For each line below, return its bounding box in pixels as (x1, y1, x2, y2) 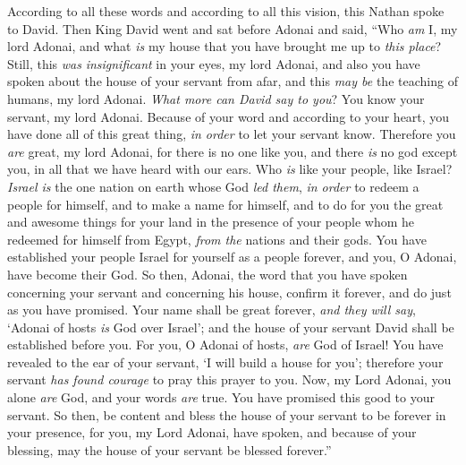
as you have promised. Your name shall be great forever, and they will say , (7, 300, 416, 319)
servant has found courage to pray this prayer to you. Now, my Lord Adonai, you (7, 370, 452, 389)
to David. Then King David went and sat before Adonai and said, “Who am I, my (7, 19, 458, 38)
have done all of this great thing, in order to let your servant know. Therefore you (7, 125, 456, 143)
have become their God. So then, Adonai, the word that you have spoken (7, 264, 408, 283)
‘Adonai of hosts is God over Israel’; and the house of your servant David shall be (7, 317, 454, 336)
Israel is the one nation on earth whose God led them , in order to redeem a (7, 177, 419, 195)
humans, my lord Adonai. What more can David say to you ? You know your (7, 89, 425, 108)
